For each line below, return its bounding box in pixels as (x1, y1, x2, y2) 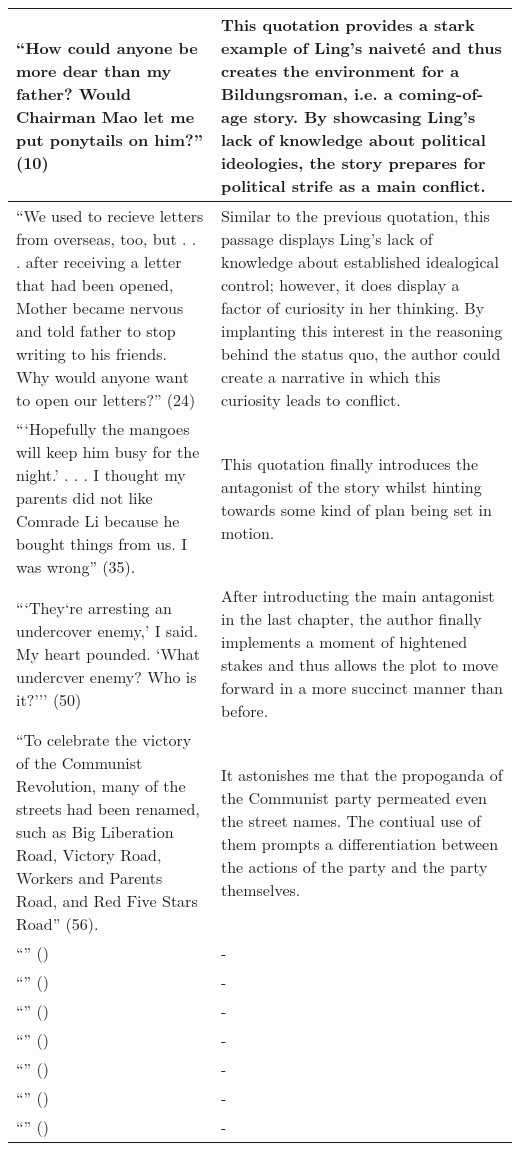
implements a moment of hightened (220, 630, 468, 653)
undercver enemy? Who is (16, 664, 197, 688)
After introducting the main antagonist (220, 584, 495, 607)
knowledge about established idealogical (220, 250, 499, 273)
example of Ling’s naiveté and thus (220, 36, 502, 59)
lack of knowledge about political (220, 128, 486, 151)
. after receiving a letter (16, 250, 182, 273)
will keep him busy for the (16, 440, 200, 463)
